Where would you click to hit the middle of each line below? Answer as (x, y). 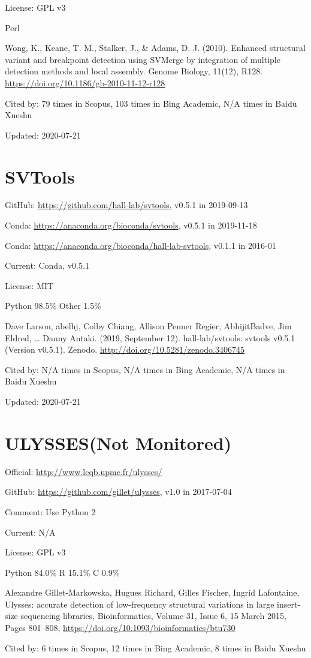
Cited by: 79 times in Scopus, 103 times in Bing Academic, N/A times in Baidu (151, 103)
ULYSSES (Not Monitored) (118, 442)
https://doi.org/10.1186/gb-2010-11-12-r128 (85, 82)
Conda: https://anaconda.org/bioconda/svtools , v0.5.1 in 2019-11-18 (131, 225)
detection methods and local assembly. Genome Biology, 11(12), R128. (134, 71)
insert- (289, 604)
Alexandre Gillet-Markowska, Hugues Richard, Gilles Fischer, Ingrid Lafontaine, (152, 592)
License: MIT (29, 285)
